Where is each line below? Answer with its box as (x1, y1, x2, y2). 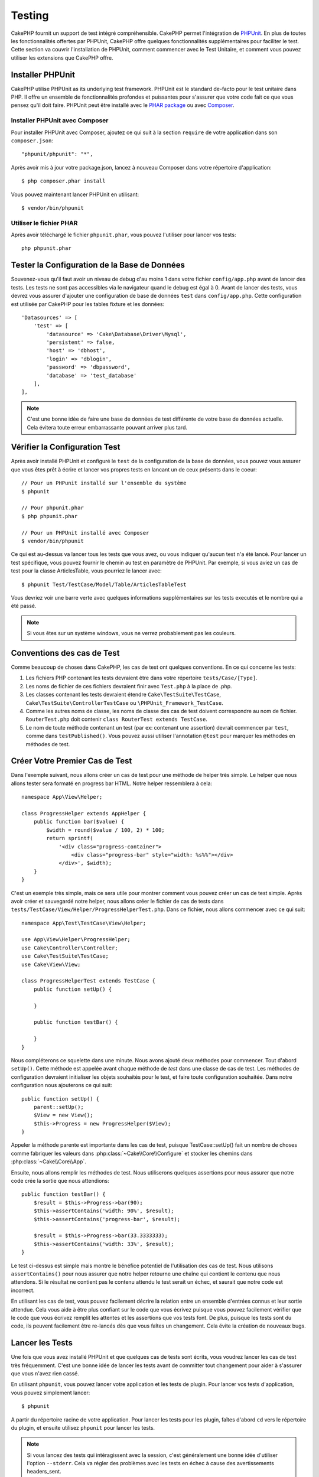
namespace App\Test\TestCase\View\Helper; (21, 919, 147, 926)
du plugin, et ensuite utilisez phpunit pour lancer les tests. (11, 1424, 155, 1431)
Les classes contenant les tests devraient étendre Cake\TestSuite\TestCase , (25, 691, 222, 698)
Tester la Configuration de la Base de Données (11, 260, 185, 270)
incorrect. (11, 1287, 35, 1294)
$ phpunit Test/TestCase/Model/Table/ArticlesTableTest (21, 581, 187, 588)
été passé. (11, 603, 37, 610)
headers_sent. (27, 1468, 61, 1475)
